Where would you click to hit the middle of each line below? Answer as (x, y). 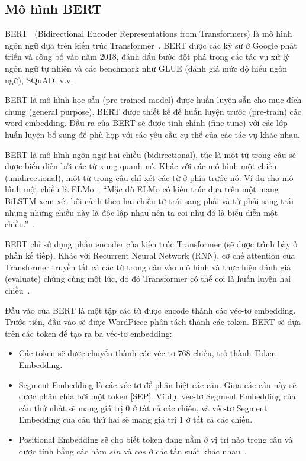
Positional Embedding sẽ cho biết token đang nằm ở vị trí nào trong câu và (156, 439)
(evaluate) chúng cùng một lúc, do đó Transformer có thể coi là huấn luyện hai (148, 278)
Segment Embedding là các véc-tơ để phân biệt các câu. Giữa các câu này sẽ (157, 384)
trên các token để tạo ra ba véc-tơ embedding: (88, 333)
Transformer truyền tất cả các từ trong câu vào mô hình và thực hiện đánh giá (148, 267)
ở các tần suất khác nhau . (198, 451)
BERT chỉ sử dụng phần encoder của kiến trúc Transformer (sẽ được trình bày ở (151, 244)
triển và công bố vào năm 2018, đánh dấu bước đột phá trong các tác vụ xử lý (147, 57)
